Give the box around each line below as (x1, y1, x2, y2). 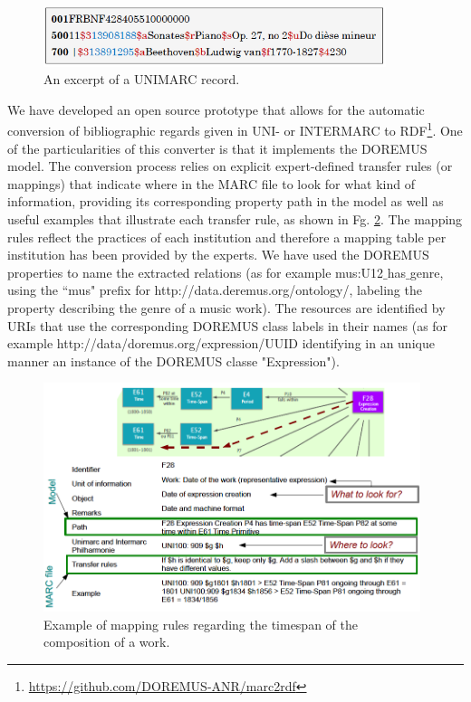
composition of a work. (43, 632, 170, 651)
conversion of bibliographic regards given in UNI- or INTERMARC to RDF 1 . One (7, 119, 463, 140)
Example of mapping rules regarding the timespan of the (43, 614, 358, 633)
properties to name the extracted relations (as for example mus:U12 (7, 262, 384, 281)
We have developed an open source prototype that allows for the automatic (7, 100, 425, 119)
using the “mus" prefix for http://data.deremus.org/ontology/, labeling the (7, 280, 422, 299)
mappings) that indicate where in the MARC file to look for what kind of (7, 174, 415, 193)
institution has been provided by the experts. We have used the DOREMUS (7, 245, 429, 264)
